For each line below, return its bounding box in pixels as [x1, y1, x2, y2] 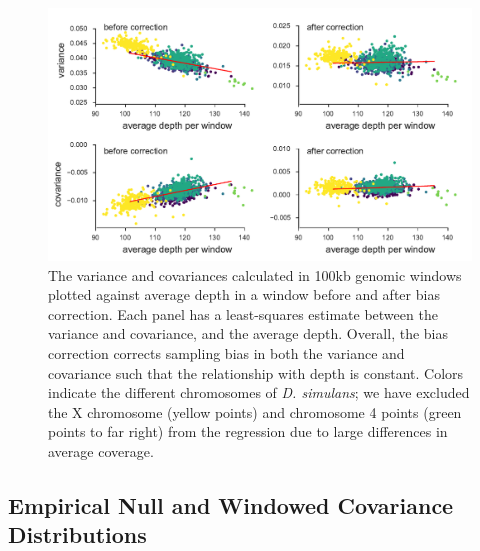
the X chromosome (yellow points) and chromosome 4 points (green [48, 401, 462, 422]
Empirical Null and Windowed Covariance [8, 489, 454, 520]
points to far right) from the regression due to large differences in [48, 421, 448, 442]
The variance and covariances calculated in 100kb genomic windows [48, 264, 462, 285]
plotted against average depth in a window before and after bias [48, 284, 440, 305]
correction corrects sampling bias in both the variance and [48, 342, 405, 363]
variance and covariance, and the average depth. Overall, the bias [48, 323, 449, 344]
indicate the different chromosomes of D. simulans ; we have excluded [48, 382, 470, 403]
